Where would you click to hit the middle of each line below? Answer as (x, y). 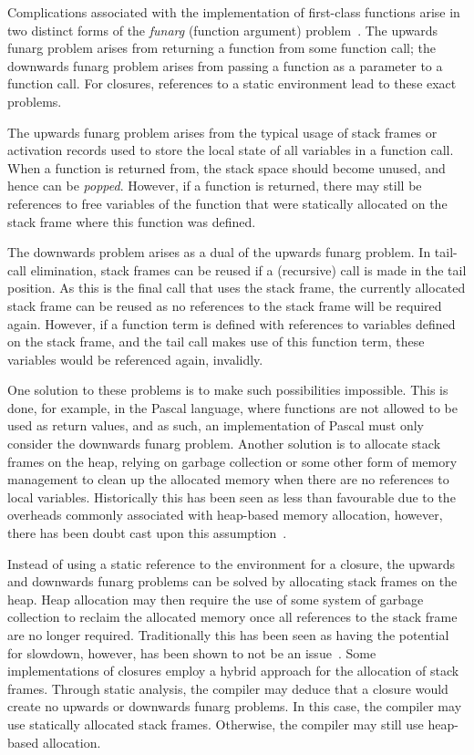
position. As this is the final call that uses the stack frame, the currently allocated (237, 288)
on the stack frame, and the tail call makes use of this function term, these (216, 341)
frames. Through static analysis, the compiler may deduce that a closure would (228, 688)
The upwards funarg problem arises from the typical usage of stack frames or (222, 132)
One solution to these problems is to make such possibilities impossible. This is (228, 390)
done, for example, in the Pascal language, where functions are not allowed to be (232, 407)
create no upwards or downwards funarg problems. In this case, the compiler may (235, 706)
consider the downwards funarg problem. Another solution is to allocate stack (224, 444)
